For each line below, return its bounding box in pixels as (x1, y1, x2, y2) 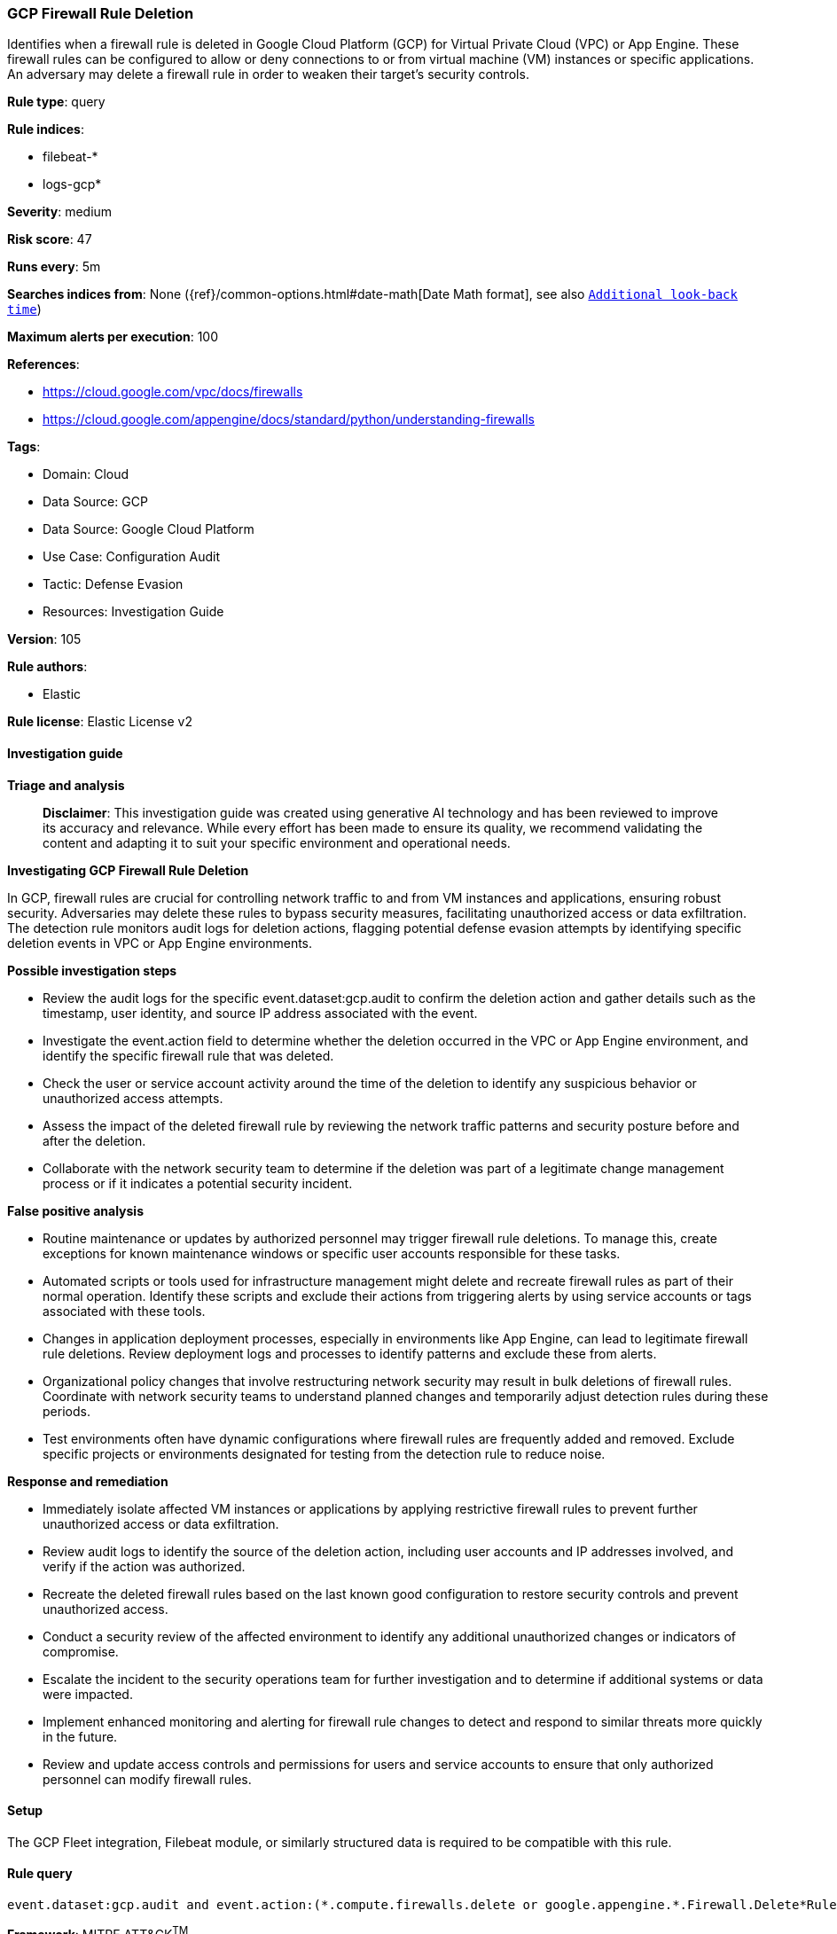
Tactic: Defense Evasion (43, 576, 184, 592)
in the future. (43, 1728, 118, 1744)
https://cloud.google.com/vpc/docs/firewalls (43, 384, 303, 400)
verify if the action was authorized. (43, 1558, 246, 1574)
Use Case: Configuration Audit (43, 549, 221, 565)
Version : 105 (7, 631, 82, 647)
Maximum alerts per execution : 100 (7, 329, 219, 345)
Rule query (7, 1866, 73, 1882)
